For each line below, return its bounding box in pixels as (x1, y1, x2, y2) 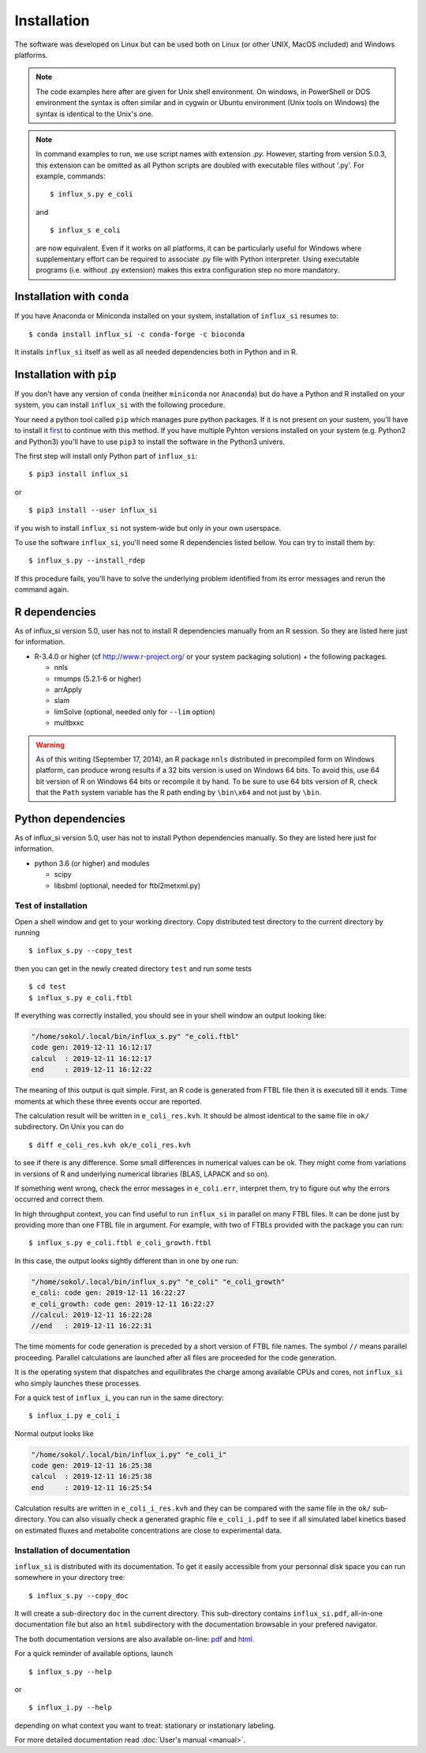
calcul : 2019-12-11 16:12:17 (31, 1054, 153, 1063)
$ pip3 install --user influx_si (28, 506, 158, 515)
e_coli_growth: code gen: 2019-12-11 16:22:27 (31, 1300, 215, 1308)
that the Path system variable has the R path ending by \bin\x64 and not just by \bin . (35, 788, 322, 797)
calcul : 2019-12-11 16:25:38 (31, 1472, 153, 1481)
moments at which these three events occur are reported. (14, 1097, 202, 1106)
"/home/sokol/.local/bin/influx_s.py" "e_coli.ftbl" (31, 1032, 240, 1040)
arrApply (54, 684, 83, 694)
